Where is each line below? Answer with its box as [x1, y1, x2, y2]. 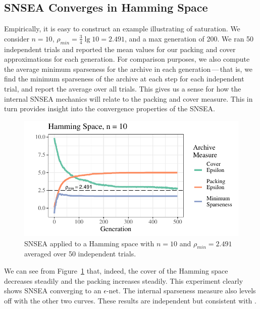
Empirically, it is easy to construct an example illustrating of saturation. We [4, 23, 240, 34]
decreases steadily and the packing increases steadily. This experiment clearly [4, 275, 243, 286]
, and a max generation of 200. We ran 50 [124, 33, 254, 43]
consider [4, 33, 29, 43]
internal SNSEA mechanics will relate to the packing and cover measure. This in [4, 93, 253, 104]
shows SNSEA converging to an [4, 285, 101, 296]
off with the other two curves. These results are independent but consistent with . [4, 295, 256, 305]
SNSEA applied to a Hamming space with [24, 238, 154, 248]
